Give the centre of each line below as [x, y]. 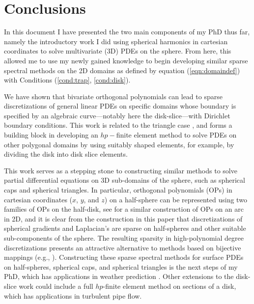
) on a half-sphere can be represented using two [176, 199]
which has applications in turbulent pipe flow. [73, 295]
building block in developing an [51, 135]
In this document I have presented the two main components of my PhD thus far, [127, 32]
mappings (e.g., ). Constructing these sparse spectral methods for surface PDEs [124, 257]
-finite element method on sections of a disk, [169, 286]
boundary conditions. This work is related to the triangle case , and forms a [118, 125]
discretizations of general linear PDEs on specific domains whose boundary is [120, 106]
